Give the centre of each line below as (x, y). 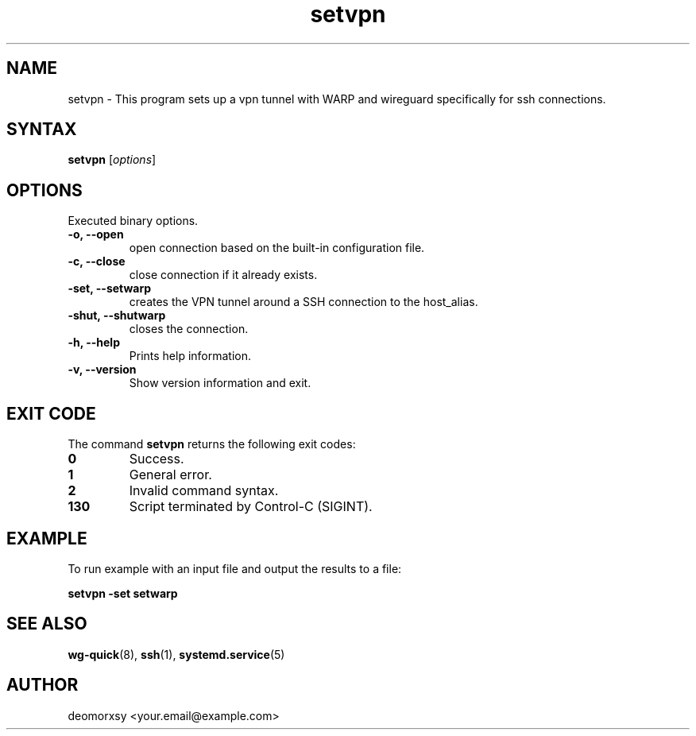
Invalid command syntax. (204, 491)
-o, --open (96, 234)
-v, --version (102, 370)
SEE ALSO (47, 624)
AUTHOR (43, 685)
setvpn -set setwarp (123, 593)
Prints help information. (190, 356)
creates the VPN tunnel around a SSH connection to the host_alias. (304, 302)
